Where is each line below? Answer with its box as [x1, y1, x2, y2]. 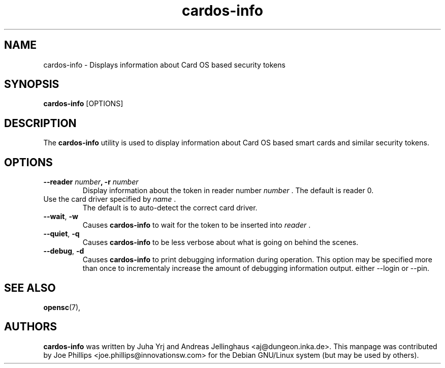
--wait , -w [43, 212, 78, 221]
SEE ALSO [4, 281, 56, 294]
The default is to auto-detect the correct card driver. [82, 203, 258, 212]
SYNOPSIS [4, 78, 59, 91]
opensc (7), [43, 302, 81, 312]
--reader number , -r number [43, 177, 139, 187]
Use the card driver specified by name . [43, 195, 176, 204]
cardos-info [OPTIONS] [43, 99, 123, 108]
